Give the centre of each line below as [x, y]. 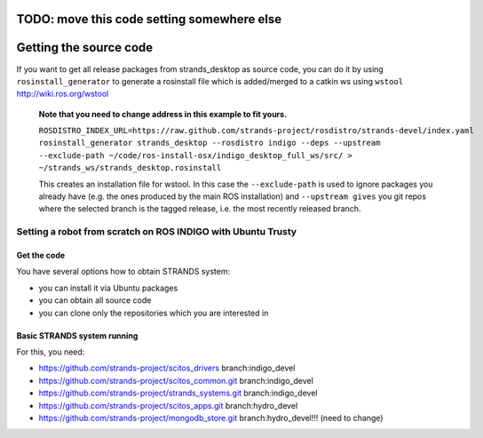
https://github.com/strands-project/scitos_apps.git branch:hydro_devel [168, 405]
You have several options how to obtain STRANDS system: [123, 272]
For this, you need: [51, 352]
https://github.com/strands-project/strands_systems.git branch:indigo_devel [178, 393]
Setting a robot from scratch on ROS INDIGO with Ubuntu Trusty [157, 232]
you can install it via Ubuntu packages [108, 288]
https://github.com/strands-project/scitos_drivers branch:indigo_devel [167, 368]
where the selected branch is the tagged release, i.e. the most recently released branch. [200, 209]
